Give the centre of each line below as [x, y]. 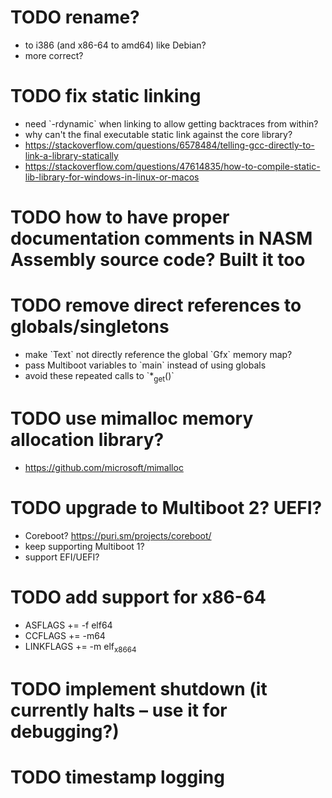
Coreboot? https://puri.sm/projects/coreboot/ [118, 535]
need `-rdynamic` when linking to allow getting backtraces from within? [171, 123]
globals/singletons [90, 327]
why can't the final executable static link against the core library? [158, 134]
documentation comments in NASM [161, 238]
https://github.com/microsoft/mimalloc [104, 467]
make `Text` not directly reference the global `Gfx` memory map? [158, 354]
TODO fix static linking [106, 96]
